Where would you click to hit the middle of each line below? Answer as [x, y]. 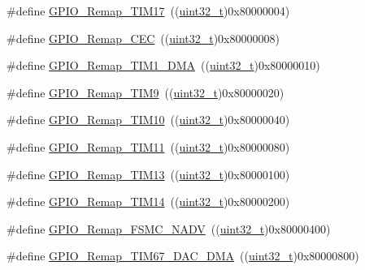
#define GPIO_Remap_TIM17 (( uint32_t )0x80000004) [148, 11]
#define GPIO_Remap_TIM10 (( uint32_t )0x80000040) [148, 120]
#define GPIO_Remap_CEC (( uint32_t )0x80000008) [143, 38]
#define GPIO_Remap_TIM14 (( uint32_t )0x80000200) [148, 201]
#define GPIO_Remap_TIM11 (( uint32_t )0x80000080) [148, 146]
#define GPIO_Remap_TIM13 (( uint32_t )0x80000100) [148, 174]
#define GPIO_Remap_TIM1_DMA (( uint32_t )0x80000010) [163, 65]
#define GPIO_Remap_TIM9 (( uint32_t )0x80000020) [146, 92]
